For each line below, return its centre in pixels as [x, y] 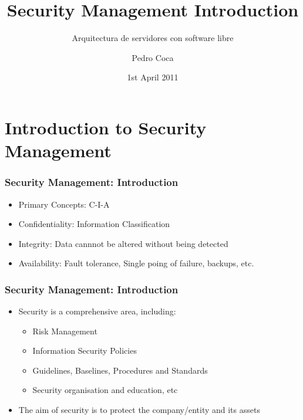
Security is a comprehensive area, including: [97, 311]
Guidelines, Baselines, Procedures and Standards [120, 370]
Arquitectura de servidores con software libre [153, 38]
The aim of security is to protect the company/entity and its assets [139, 410]
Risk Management [65, 331]
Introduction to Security [106, 127]
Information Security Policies [85, 350]
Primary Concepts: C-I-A [64, 204]
